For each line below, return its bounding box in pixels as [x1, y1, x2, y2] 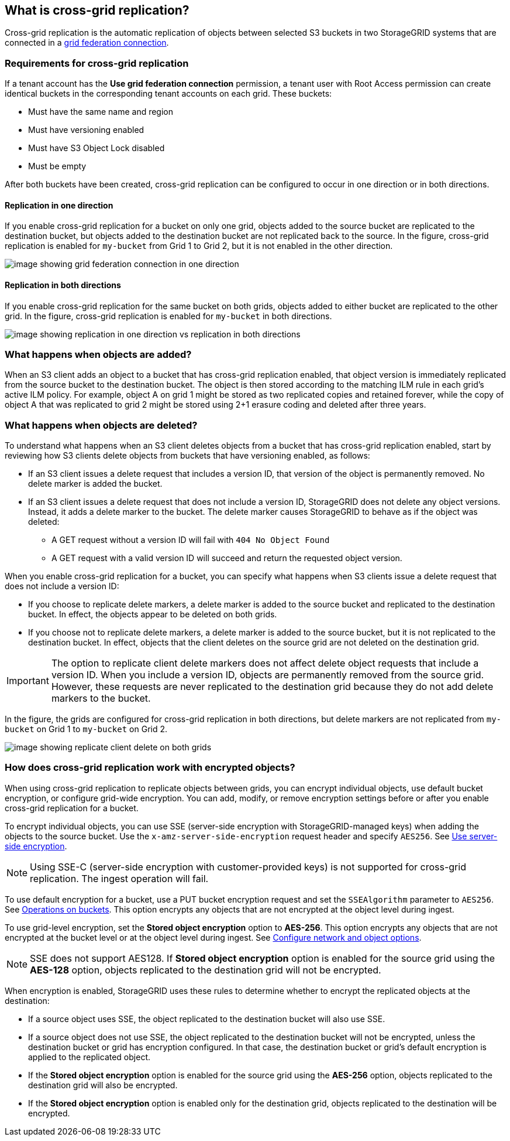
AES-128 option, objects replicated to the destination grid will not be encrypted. [30, 964, 381, 976]
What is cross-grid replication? [5, 3, 189, 18]
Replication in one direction [5, 200, 113, 210]
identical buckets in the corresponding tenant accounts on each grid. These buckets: [5, 88, 332, 99]
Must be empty [28, 161, 87, 172]
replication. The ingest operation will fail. [30, 872, 209, 884]
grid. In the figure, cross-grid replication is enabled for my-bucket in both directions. [5, 310, 332, 321]
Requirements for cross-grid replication [5, 57, 189, 69]
